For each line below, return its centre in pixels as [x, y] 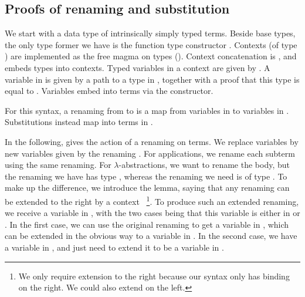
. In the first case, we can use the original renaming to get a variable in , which [147, 224]
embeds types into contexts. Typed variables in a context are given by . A [138, 67]
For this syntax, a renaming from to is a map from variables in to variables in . [147, 110]
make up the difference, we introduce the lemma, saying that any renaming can [147, 188]
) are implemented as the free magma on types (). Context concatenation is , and [151, 56]
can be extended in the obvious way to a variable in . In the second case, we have [151, 236]
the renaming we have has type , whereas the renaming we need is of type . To [146, 176]
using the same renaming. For [58, 165]
